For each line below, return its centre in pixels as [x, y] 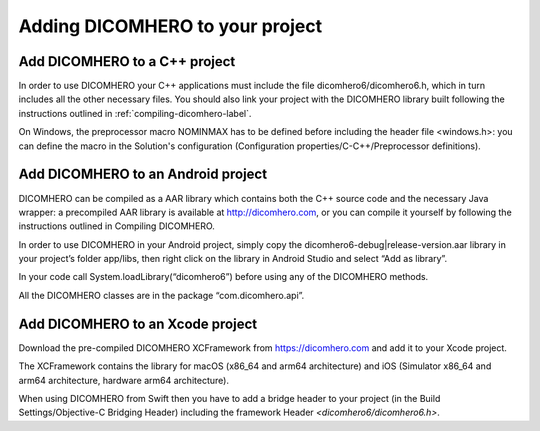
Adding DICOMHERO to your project [170, 26]
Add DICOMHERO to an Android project [143, 174]
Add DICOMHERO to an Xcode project [138, 323]
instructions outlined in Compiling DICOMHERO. [116, 226]
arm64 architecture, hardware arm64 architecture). [124, 380]
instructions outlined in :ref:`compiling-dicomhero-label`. [135, 113]
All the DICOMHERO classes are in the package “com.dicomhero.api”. [161, 295]
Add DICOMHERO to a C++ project [127, 61]
